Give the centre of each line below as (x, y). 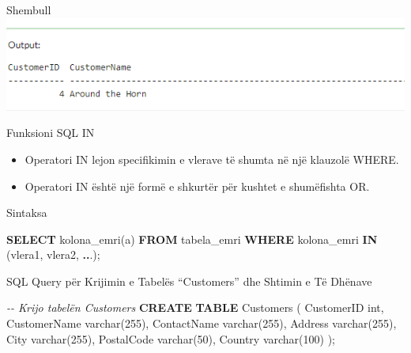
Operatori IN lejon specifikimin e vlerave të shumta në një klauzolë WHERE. (212, 159)
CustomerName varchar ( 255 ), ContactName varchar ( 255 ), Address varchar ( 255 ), (202, 323)
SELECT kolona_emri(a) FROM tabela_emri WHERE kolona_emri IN (192, 239)
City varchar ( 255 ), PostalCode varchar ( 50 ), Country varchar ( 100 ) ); (171, 338)
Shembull (29, 9)
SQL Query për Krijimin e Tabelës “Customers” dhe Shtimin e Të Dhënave (189, 281)
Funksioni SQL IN (51, 133)
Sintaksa (27, 213)
